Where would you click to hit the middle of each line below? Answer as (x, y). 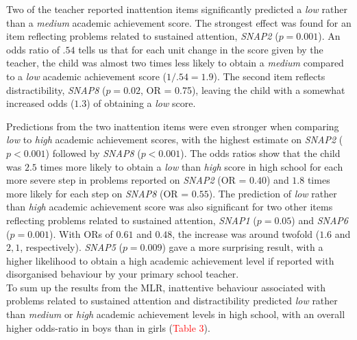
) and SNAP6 (320, 220)
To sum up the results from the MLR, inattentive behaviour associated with (166, 287)
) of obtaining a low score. (141, 103)
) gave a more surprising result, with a (243, 247)
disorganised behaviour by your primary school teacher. (123, 274)
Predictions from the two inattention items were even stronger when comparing (173, 126)
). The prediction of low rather (273, 193)
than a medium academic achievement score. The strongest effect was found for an (179, 22)
